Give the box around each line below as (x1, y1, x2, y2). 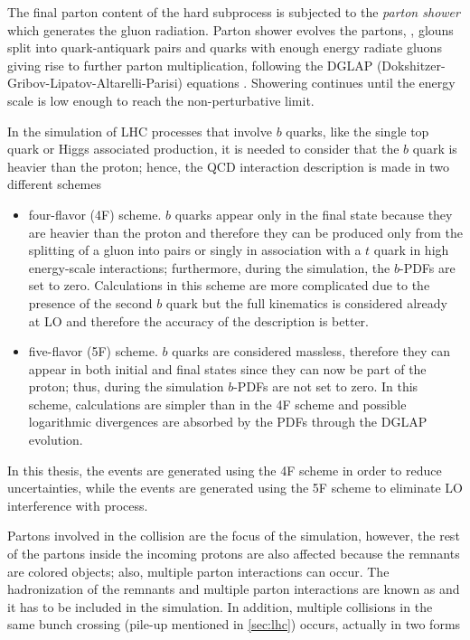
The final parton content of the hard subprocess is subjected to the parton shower (7, 3, 460, 21)
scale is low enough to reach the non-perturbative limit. (7, 90, 315, 109)
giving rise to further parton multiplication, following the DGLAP (7, 55, 373, 74)
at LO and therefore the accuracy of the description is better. (28, 311, 370, 330)
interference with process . (7, 495, 148, 514)
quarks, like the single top (286, 121, 429, 140)
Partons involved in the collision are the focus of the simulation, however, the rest (7, 526, 460, 545)
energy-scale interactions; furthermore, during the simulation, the (28, 258, 390, 277)
